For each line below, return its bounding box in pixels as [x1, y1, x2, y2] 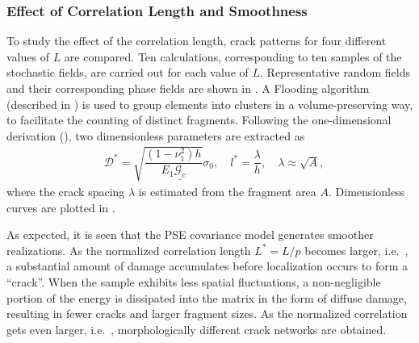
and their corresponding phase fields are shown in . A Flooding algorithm [6, 80, 370, 96]
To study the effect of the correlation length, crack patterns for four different [6, 32, 387, 49]
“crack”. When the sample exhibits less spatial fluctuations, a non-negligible [6, 273, 381, 290]
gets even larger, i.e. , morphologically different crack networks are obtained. [6, 320, 387, 337]
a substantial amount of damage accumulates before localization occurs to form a [6, 257, 409, 274]
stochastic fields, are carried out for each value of [6, 64, 249, 81]
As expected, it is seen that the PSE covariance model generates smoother [6, 226, 374, 243]
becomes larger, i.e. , [304, 241, 409, 258]
